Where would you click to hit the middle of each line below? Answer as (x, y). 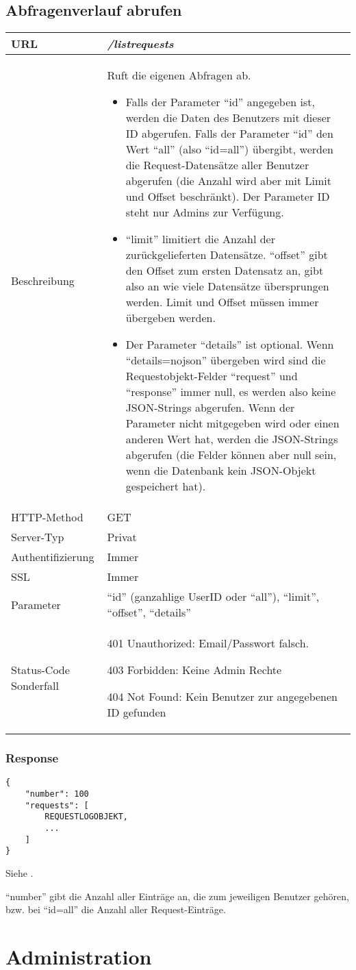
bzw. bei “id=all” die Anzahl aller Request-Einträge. (116, 909)
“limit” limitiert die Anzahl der (200, 239)
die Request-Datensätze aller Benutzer (217, 165)
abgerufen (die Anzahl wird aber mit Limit (229, 181)
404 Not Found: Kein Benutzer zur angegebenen (222, 697)
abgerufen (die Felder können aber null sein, (231, 455)
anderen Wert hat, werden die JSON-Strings (232, 439)
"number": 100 (57, 794)
